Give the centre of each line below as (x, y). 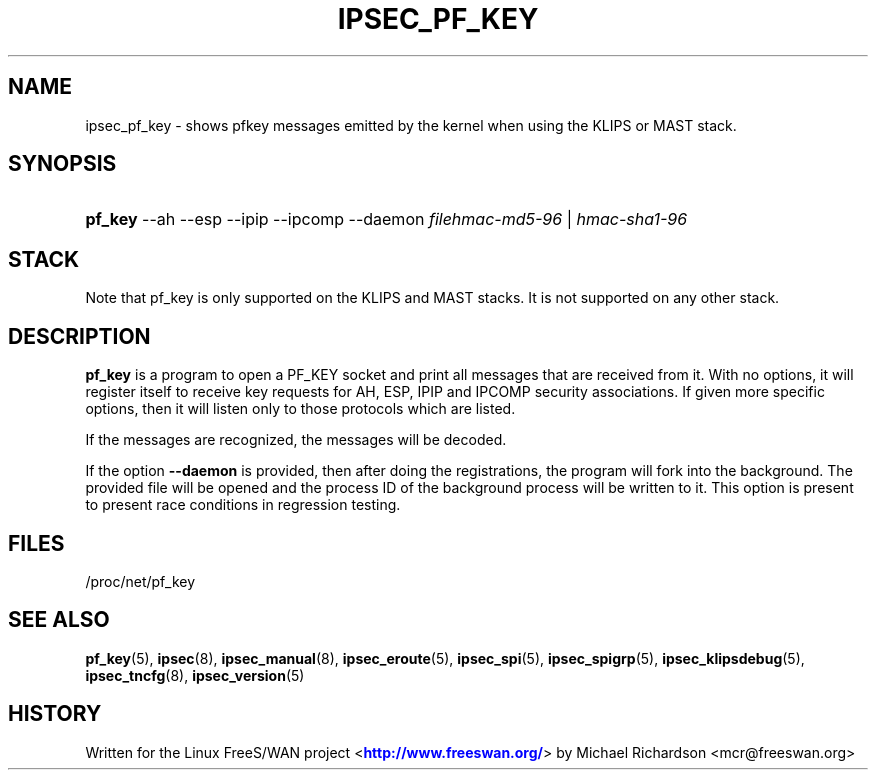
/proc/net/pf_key (140, 581)
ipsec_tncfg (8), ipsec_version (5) (195, 675)
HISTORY (55, 714)
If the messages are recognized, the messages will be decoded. (296, 440)
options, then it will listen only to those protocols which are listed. (300, 409)
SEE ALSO (59, 620)
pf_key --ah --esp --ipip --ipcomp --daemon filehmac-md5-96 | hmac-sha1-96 (386, 219)
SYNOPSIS (62, 164)
